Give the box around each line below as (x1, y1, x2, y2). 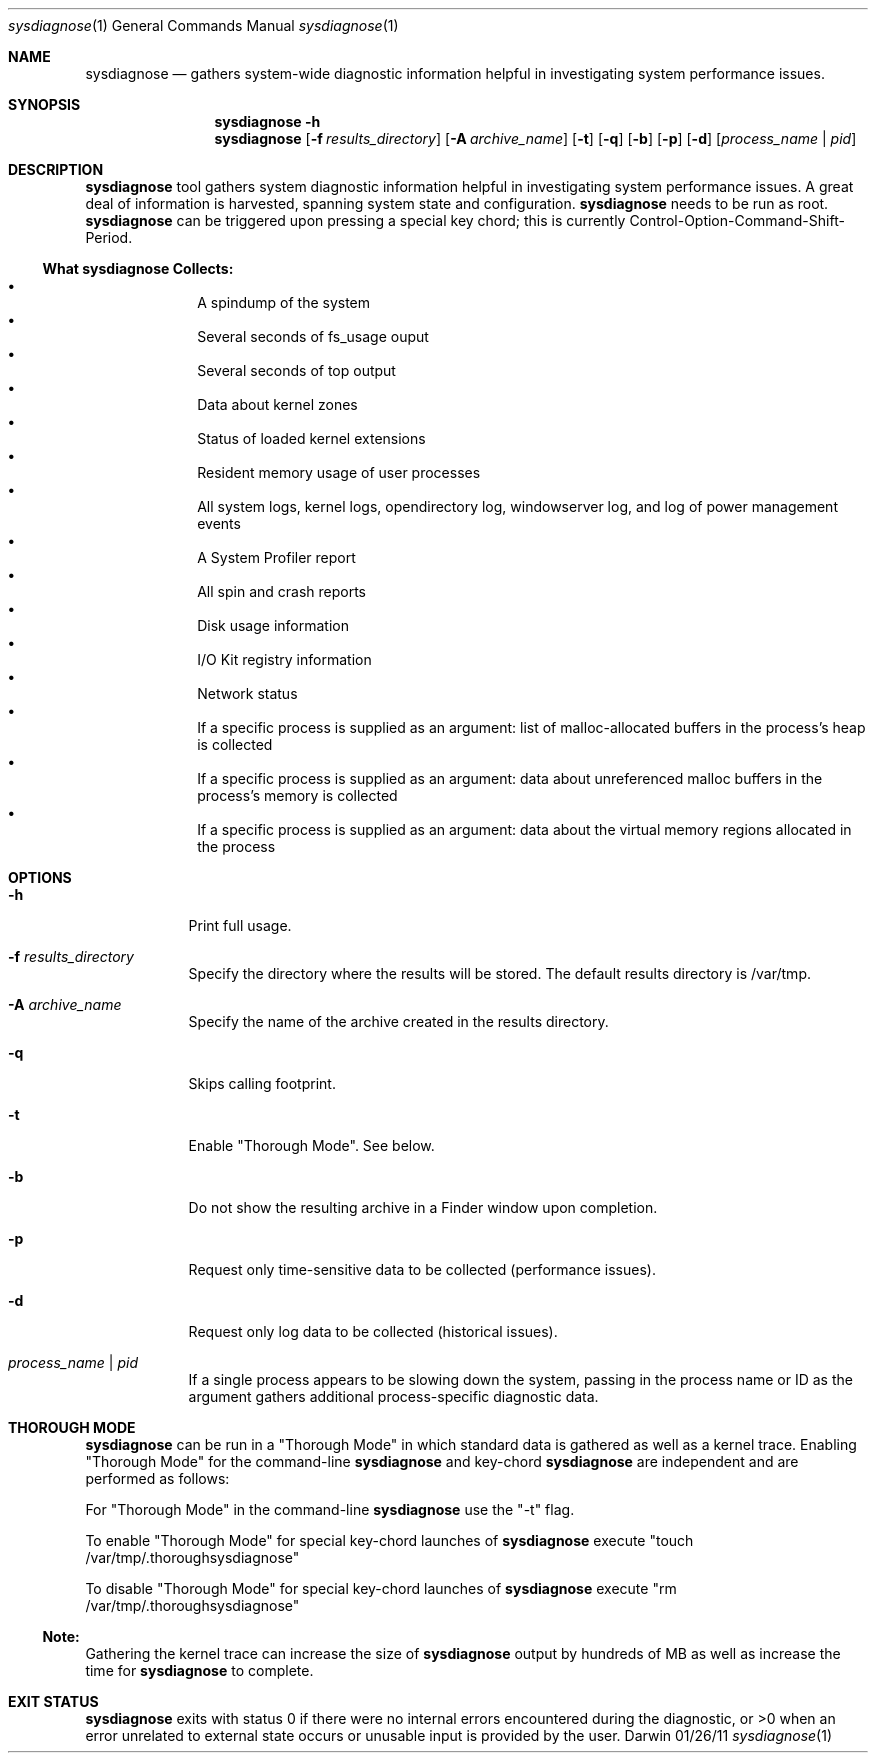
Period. (85, 229, 133, 246)
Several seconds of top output (197, 362, 396, 379)
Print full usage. (188, 917, 292, 934)
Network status (197, 685, 298, 702)
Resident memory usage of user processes (197, 464, 481, 481)
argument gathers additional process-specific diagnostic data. (188, 1388, 599, 1405)
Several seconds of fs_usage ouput (197, 328, 429, 345)
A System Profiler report (197, 549, 356, 566)
